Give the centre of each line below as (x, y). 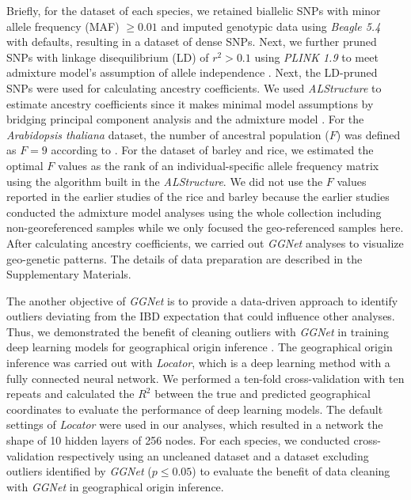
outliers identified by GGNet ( (79, 471)
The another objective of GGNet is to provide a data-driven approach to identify (202, 300)
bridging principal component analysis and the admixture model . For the (185, 119)
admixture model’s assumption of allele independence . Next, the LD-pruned (192, 72)
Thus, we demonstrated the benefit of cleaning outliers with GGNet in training (198, 331)
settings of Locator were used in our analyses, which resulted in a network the (195, 424)
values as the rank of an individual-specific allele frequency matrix (219, 165)
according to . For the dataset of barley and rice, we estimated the (212, 150)
